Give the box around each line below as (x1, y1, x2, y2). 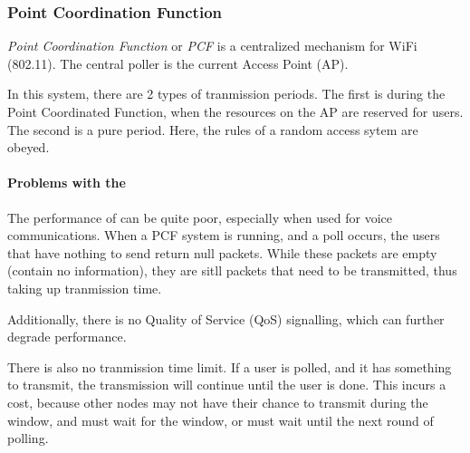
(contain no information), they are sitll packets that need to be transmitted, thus (7, 261, 457, 280)
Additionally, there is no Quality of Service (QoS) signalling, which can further (7, 309, 445, 328)
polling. (7, 429, 49, 448)
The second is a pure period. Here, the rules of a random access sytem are (7, 120, 418, 139)
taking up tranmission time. (7, 278, 162, 297)
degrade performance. (7, 327, 127, 346)
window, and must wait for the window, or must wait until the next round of (7, 410, 434, 429)
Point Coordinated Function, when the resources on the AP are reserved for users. (7, 102, 464, 120)
